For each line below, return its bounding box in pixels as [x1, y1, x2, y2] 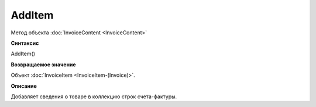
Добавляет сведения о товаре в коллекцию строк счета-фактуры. [11, 93, 177, 100]
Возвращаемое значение [11, 61, 76, 68]
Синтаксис [11, 40, 39, 47]
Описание [11, 82, 37, 90]
